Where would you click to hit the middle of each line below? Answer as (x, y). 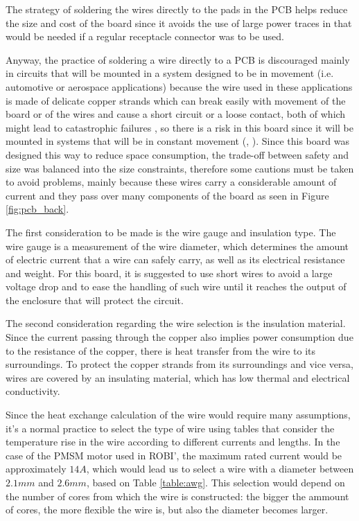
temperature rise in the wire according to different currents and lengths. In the (173, 442)
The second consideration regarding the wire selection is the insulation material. (176, 323)
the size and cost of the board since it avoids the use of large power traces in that (179, 23)
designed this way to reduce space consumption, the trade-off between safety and (177, 154)
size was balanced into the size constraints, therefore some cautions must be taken (180, 168)
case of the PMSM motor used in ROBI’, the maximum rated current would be (174, 455)
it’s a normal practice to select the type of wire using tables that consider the (170, 428)
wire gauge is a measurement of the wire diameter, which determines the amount (177, 246)
